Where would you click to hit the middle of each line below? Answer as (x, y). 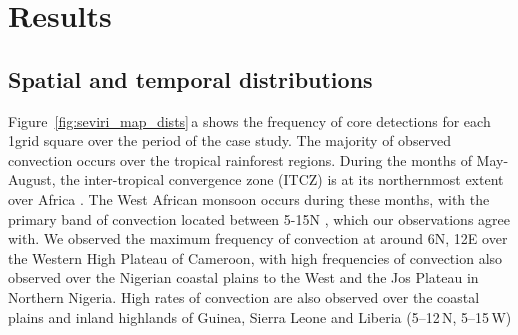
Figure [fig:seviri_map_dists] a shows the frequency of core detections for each (249, 120)
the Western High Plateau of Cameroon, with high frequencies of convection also (255, 257)
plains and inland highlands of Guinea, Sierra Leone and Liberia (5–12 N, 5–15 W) (260, 316)
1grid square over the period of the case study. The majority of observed (230, 140)
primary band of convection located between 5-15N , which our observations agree (259, 218)
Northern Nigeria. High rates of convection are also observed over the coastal (244, 296)
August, (32, 179)
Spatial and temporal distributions (190, 78)
